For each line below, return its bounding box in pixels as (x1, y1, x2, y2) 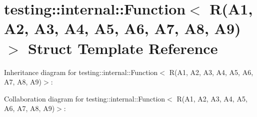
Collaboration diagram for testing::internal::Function (4, 93, 165, 103)
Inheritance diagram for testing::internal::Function (4, 66, 158, 77)
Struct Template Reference (28, 37, 218, 58)
